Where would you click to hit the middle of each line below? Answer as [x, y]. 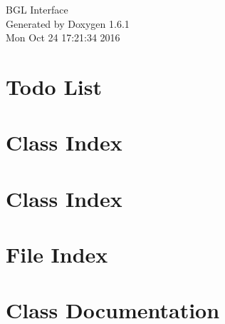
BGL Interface [37, 9]
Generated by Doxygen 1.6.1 [68, 23]
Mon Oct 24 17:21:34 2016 [63, 37]
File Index [57, 254]
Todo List [54, 86]
